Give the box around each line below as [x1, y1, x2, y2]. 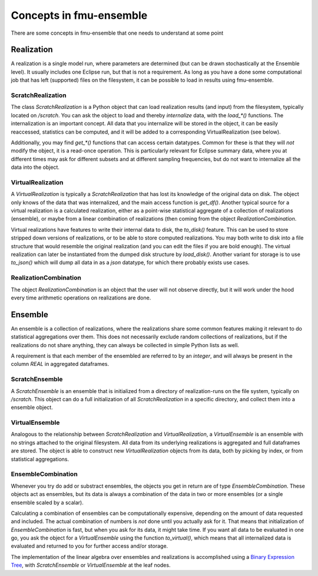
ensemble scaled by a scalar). [11, 499, 84, 506]
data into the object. [11, 164, 60, 171]
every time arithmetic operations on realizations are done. [11, 294, 151, 301]
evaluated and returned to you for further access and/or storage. [11, 542, 168, 550]
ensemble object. [11, 404, 53, 411]
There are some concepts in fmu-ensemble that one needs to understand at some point [11, 29, 224, 36]
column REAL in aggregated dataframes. [11, 361, 110, 368]
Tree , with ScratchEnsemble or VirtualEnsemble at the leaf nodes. [11, 562, 171, 569]
